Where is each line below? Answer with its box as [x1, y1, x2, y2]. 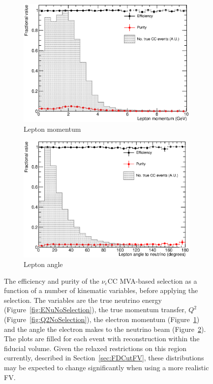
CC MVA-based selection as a [107, 275, 197, 286]
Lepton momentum [24, 123, 81, 134]
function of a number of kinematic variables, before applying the [4, 285, 198, 295]
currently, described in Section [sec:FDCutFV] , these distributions [4, 353, 204, 363]
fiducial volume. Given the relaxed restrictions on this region [4, 343, 187, 353]
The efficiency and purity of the [4, 275, 99, 286]
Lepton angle [24, 259, 63, 269]
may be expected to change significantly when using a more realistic [4, 362, 209, 373]
